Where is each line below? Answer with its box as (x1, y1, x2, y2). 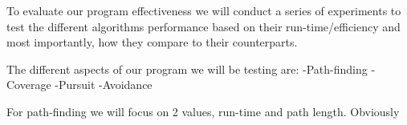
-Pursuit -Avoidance (55, 76, 153, 93)
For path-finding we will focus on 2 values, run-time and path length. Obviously (6, 103, 400, 119)
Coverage (6, 76, 51, 93)
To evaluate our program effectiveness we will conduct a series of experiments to (6, 2, 401, 18)
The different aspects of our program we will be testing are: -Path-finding (6, 60, 368, 77)
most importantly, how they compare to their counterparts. (6, 34, 298, 50)
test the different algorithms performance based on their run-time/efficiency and (6, 18, 401, 34)
